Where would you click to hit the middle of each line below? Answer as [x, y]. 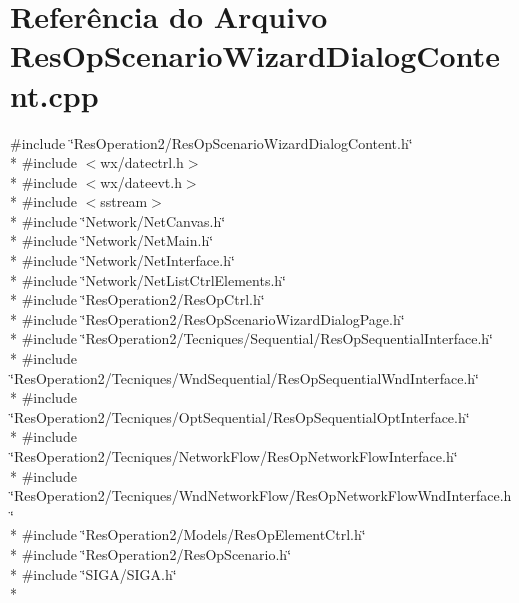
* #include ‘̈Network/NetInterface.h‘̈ [122, 260]
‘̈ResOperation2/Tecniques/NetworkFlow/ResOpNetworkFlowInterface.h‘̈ [234, 456]
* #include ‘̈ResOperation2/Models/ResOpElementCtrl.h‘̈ [188, 534]
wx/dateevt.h [141, 181]
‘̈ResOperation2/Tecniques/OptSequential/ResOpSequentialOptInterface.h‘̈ [240, 416]
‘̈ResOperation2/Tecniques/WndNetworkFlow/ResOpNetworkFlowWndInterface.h [261, 495]
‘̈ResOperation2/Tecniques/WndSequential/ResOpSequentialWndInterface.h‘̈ [244, 377]
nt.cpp [54, 94]
